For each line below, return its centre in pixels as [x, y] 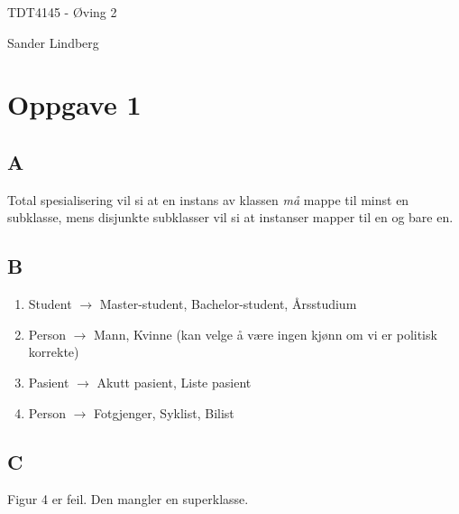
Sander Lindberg [53, 42]
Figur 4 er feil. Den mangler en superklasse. [128, 499]
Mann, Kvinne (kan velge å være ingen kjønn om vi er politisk [266, 334]
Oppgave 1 [74, 104]
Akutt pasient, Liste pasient [174, 382]
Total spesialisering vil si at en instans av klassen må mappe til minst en [208, 199]
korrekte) [54, 352]
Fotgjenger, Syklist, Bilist [164, 412]
